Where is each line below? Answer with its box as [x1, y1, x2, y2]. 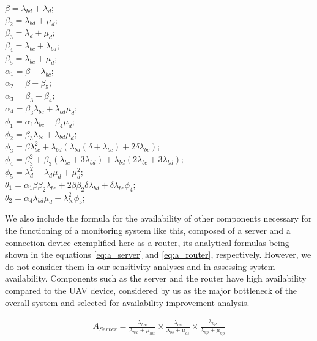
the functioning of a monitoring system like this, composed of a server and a [5, 223, 291, 236]
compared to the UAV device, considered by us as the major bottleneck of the [5, 283, 297, 296]
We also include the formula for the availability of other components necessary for [5, 212, 312, 225]
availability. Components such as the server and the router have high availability [5, 272, 307, 285]
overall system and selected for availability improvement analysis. [5, 296, 250, 309]
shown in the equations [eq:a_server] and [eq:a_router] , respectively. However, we [5, 248, 311, 261]
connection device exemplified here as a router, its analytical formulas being [5, 236, 289, 249]
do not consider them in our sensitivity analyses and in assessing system [5, 260, 275, 272]
